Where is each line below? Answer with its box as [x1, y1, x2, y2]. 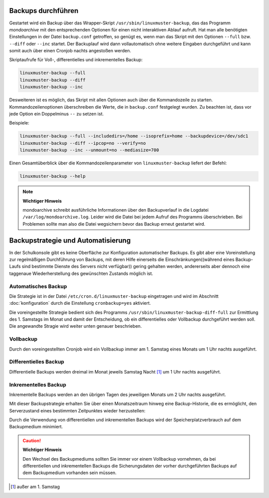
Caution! [22, 437, 41, 443]
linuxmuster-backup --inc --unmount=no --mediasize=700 [19, 147, 159, 153]
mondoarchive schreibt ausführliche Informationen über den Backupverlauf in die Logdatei [22, 207, 209, 213]
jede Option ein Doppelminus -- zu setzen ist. [9, 111, 104, 117]
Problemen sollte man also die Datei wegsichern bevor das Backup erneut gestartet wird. [22, 221, 206, 227]
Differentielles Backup [9, 359, 64, 366]
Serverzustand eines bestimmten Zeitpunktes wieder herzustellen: [9, 407, 145, 413]
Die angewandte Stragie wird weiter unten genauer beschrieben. [9, 323, 142, 329]
